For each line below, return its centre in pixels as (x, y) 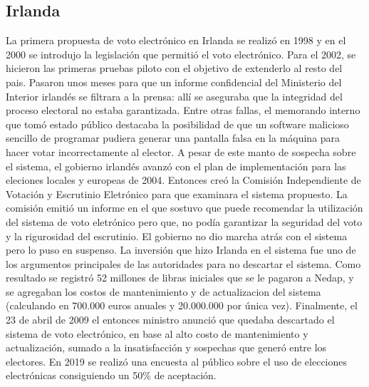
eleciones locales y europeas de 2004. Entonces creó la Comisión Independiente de (183, 180)
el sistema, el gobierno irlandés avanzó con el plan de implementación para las (176, 166)
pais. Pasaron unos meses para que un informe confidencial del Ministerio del (174, 82)
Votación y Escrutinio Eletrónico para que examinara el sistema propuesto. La (177, 193)
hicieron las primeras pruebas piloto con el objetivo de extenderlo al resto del (174, 68)
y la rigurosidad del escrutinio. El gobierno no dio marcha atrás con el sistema (177, 236)
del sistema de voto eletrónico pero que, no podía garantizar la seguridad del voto (184, 221)
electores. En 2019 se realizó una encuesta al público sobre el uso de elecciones (177, 361)
